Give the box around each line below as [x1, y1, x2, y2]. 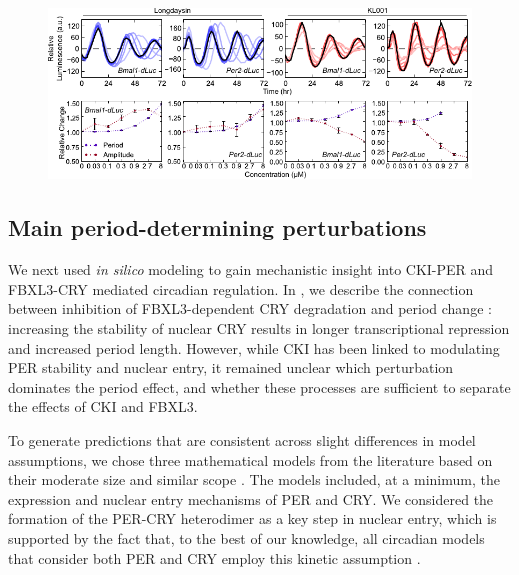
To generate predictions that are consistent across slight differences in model [8, 429, 476, 450]
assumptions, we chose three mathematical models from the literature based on [8, 449, 493, 470]
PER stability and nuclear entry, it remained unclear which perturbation [8, 357, 454, 378]
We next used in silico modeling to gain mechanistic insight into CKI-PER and [8, 259, 494, 280]
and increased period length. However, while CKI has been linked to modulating [8, 337, 500, 358]
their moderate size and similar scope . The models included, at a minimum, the [8, 469, 500, 490]
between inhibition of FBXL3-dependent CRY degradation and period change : [8, 298, 492, 319]
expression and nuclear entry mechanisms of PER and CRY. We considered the [8, 488, 494, 509]
